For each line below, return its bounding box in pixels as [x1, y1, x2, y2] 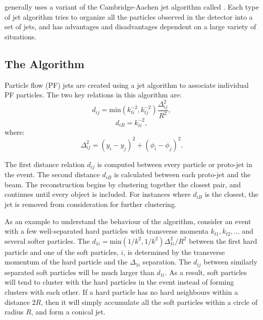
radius [5, 306, 24, 317]
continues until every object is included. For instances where [5, 189, 191, 199]
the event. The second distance [5, 169, 100, 180]
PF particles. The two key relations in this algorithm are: [5, 89, 182, 100]
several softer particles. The [5, 235, 90, 246]
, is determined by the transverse [123, 246, 225, 257]
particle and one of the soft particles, [5, 246, 119, 257]
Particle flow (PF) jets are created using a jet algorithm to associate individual [5, 79, 249, 90]
